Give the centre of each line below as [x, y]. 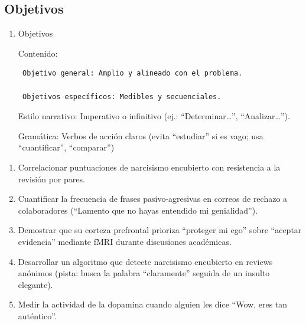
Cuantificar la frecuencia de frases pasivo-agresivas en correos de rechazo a [153, 199]
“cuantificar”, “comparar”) [66, 147]
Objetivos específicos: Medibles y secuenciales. [122, 96]
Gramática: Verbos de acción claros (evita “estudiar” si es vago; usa [141, 135]
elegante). [35, 284]
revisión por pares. [51, 179]
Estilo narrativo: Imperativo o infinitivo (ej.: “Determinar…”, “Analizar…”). [154, 116]
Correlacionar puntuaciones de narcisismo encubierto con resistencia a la [149, 167]
